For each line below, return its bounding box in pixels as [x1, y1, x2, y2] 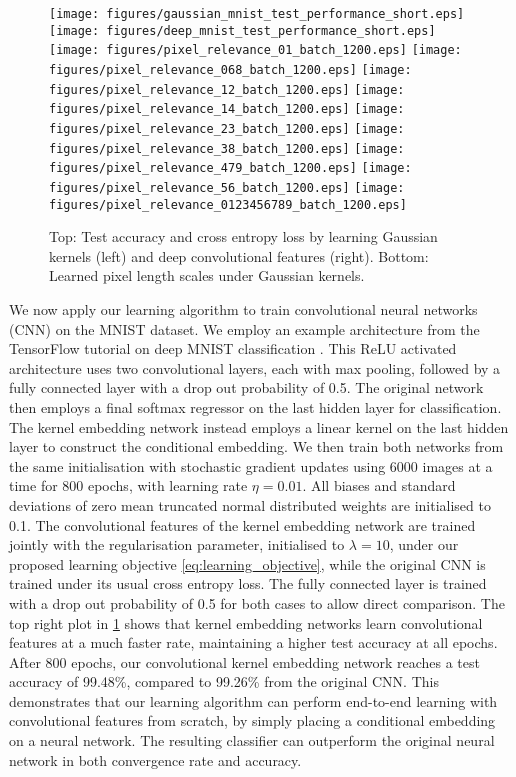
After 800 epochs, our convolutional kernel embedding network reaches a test [9, 651, 480, 672]
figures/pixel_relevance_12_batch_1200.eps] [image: [49, 82, 405, 97]
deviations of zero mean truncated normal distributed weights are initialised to [9, 494, 491, 515]
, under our [389, 534, 459, 555]
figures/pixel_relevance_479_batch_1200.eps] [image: [49, 161, 412, 176]
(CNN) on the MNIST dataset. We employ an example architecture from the [9, 318, 480, 339]
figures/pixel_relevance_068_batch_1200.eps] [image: [49, 62, 412, 77]
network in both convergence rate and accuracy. [9, 749, 302, 770]
